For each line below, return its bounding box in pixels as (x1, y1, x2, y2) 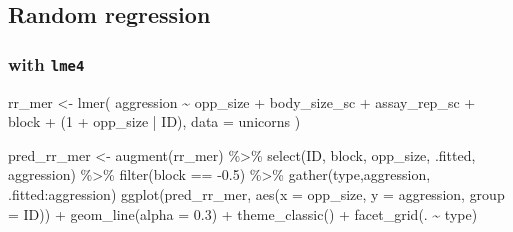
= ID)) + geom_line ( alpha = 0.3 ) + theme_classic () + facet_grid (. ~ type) (8, 203, 478, 224)
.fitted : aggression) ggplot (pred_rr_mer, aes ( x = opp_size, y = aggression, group (8, 183, 505, 204)
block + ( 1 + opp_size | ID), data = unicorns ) (8, 111, 301, 132)
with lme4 (8, 51, 85, 76)
